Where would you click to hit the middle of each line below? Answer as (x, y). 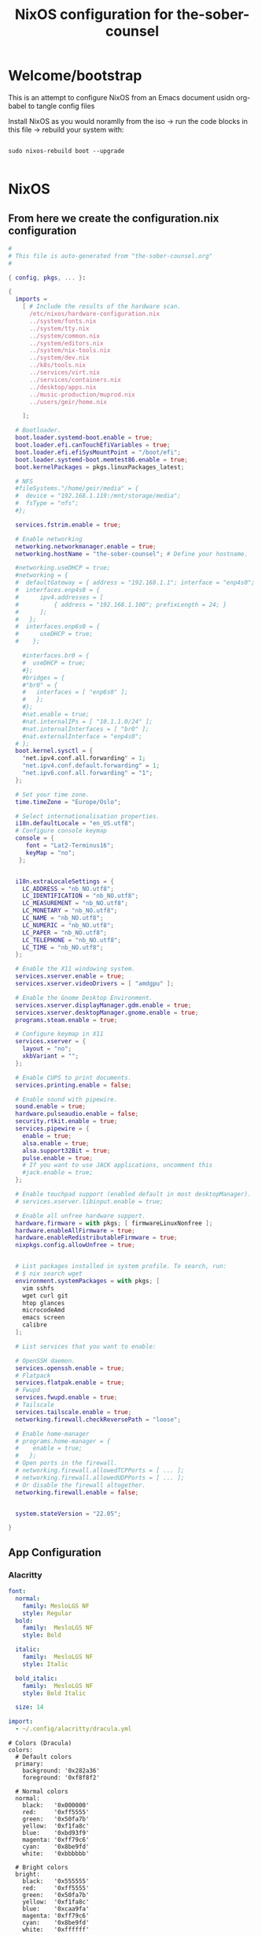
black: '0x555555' (56, 1881)
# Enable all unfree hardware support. (81, 1216)
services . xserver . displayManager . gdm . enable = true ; (103, 1005)
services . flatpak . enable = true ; (70, 1383)
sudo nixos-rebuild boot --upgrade (66, 151)
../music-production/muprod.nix (82, 395)
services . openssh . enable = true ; (70, 1368)
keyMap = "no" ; (51, 853)
